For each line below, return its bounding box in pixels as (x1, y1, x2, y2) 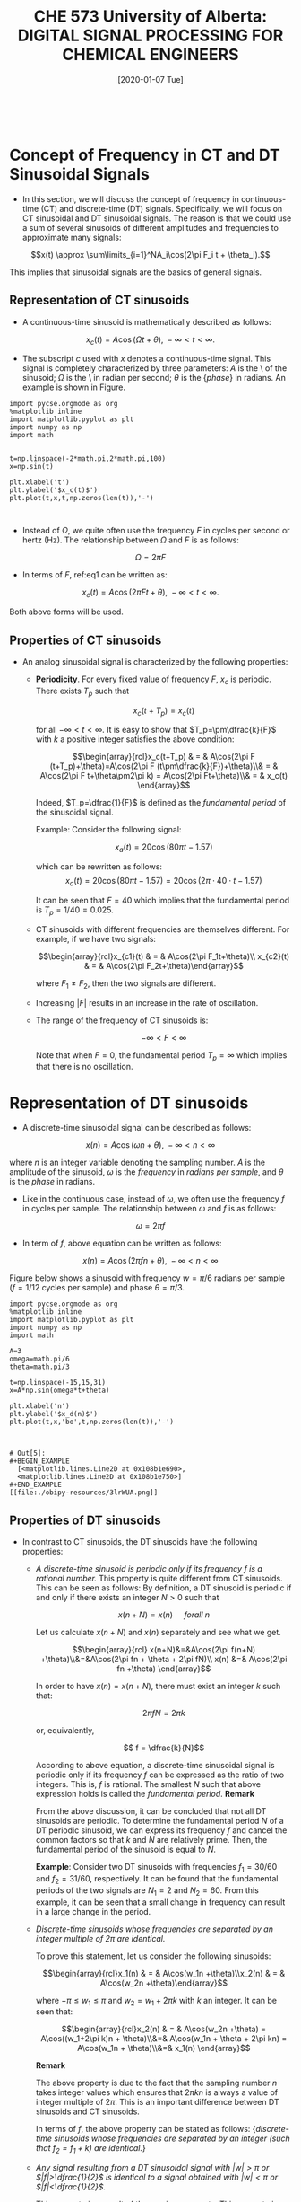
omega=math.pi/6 (9, 1354, 70, 1364)
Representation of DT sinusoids (9, 1093, 249, 1113)
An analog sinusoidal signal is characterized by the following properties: (21, 656, 288, 667)
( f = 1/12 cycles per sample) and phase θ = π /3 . (9, 1282, 185, 1293)
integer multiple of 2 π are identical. (35, 1933, 166, 1943)
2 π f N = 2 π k (142, 1708, 185, 1719)
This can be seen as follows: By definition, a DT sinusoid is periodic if (35, 1582, 292, 1593)
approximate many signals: (21, 232, 122, 242)
